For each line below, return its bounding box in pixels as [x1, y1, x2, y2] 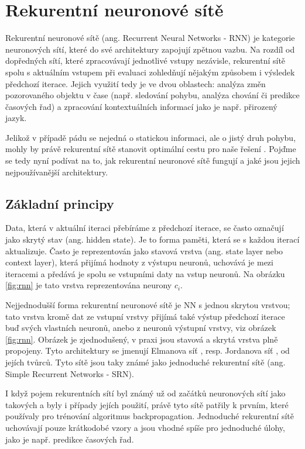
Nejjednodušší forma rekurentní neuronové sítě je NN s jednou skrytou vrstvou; [5, 299, 290, 311]
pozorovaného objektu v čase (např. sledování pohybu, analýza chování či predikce [5, 89, 300, 101]
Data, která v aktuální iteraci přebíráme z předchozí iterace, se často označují [5, 222, 284, 234]
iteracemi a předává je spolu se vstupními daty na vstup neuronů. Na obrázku [5, 267, 285, 279]
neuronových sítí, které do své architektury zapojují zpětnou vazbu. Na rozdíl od [5, 43, 295, 55]
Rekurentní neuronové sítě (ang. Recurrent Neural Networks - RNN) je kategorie [5, 32, 295, 44]
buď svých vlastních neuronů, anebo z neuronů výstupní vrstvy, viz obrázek [5, 322, 276, 334]
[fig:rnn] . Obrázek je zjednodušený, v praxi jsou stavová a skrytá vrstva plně [5, 333, 278, 345]
